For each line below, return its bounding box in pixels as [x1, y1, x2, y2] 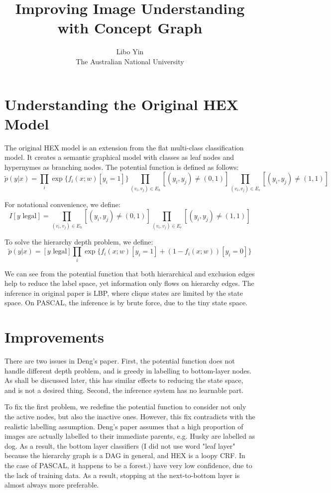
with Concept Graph [57, 17, 203, 38]
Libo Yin [116, 46, 144, 57]
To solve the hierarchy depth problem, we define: [4, 236, 153, 246]
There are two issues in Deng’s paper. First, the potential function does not [4, 356, 235, 366]
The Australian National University [76, 56, 184, 66]
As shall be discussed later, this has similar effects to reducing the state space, [4, 375, 243, 385]
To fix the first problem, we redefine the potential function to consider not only [4, 401, 246, 412]
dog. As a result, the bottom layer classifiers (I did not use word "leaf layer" [4, 440, 235, 451]
